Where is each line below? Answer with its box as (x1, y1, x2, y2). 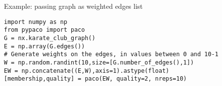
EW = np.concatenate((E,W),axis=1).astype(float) (4, 67, 169, 74)
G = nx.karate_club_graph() (4, 34, 96, 42)
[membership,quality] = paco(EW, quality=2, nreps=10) (4, 75, 187, 83)
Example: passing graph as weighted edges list (4, 1, 143, 11)
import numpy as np (4, 18, 67, 25)
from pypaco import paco (4, 26, 85, 34)
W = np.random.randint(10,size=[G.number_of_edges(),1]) (4, 59, 194, 66)
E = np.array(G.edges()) (4, 43, 85, 50)
